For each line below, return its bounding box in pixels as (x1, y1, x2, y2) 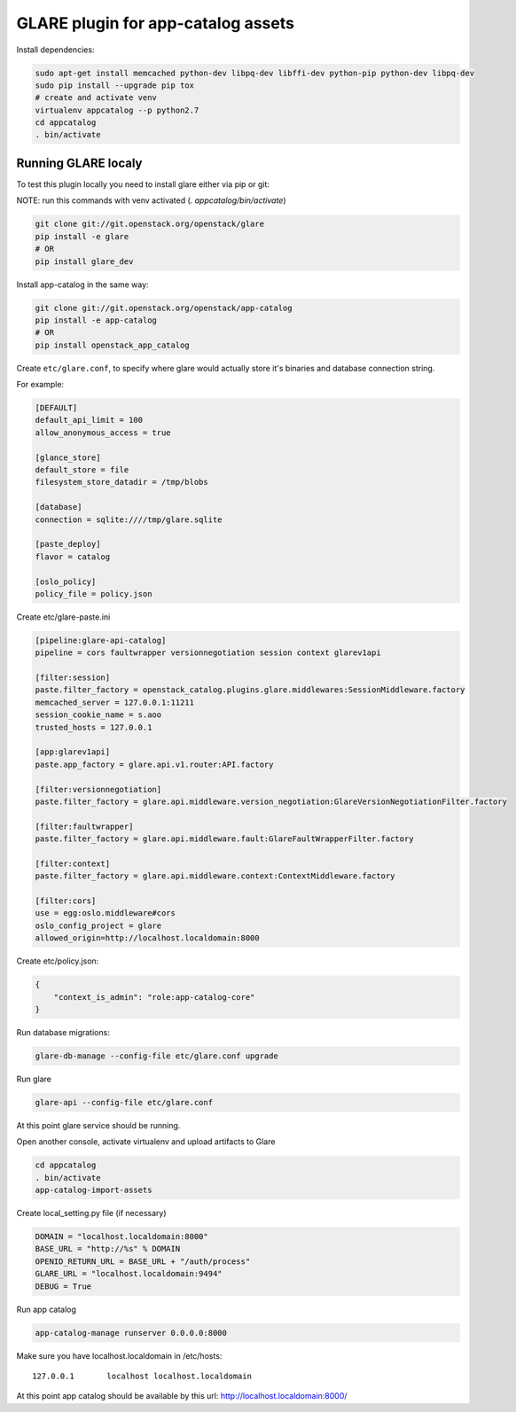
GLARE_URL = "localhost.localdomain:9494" (35, 1268, 223, 1279)
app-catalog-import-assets (35, 1185, 152, 1196)
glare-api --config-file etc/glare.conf (35, 1097, 213, 1107)
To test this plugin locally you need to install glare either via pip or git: (16, 178, 270, 190)
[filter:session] (35, 673, 111, 683)
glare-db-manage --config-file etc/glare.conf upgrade (35, 1050, 278, 1061)
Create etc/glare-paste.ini (16, 612, 111, 622)
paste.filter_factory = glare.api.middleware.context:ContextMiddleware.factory (35, 871, 395, 881)
